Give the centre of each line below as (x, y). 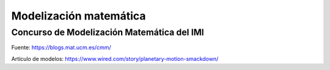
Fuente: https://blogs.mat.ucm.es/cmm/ (61, 47)
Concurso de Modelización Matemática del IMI (108, 32)
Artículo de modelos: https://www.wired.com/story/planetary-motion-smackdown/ (115, 58)
